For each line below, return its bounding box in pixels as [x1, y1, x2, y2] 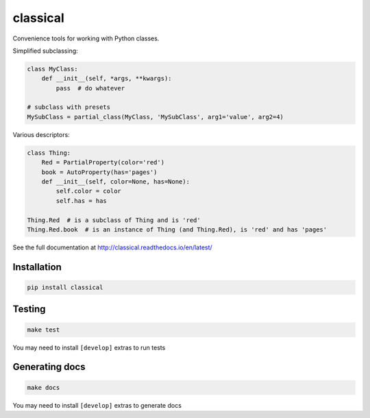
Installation [12, 261, 62, 273]
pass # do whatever [56, 84, 125, 92]
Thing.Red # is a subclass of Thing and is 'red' [27, 216, 201, 224]
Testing [12, 304, 46, 315]
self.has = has [56, 197, 108, 205]
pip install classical [27, 283, 103, 291]
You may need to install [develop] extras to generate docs [12, 401, 182, 409]
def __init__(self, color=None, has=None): [41, 178, 190, 186]
